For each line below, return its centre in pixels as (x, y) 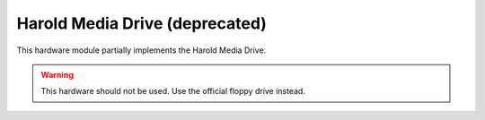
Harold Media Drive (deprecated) (141, 23)
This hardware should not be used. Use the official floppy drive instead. (173, 91)
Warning (57, 74)
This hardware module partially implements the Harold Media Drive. (141, 50)
